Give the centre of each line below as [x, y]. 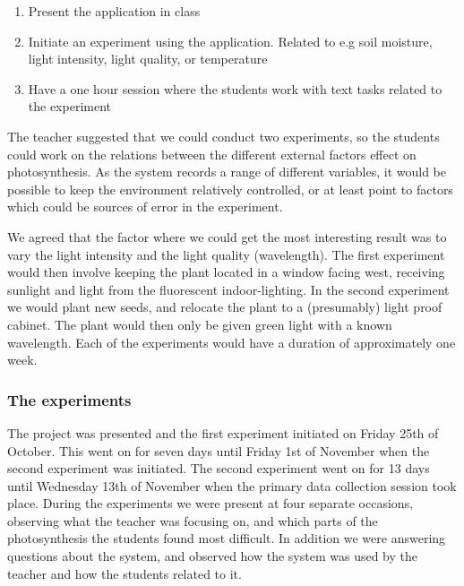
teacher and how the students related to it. [125, 573]
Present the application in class [114, 11]
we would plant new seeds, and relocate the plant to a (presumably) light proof [225, 307]
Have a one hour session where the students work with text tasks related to [235, 88]
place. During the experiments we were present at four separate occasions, [211, 503]
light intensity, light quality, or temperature [148, 59]
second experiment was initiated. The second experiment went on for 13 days [219, 468]
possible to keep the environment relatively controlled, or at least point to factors [230, 189]
